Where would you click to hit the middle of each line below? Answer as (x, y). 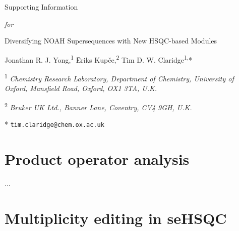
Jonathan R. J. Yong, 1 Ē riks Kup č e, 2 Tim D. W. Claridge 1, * (98, 59)
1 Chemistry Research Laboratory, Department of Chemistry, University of (119, 78)
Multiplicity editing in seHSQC (116, 218)
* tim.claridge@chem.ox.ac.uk (54, 124)
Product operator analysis (97, 158)
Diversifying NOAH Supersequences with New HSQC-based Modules (111, 41)
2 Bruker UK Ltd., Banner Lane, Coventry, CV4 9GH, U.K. (98, 106)
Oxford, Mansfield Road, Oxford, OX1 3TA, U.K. (81, 88)
